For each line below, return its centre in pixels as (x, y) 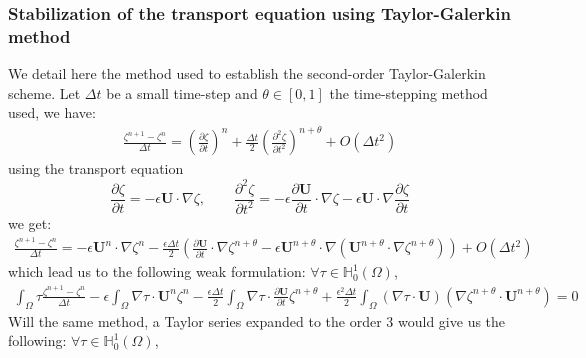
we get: (30, 222)
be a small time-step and (182, 92)
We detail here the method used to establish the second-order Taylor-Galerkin (247, 73)
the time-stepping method (408, 92)
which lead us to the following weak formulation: (157, 271)
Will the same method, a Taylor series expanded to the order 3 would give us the (257, 320)
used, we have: (52, 112)
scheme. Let (44, 92)
